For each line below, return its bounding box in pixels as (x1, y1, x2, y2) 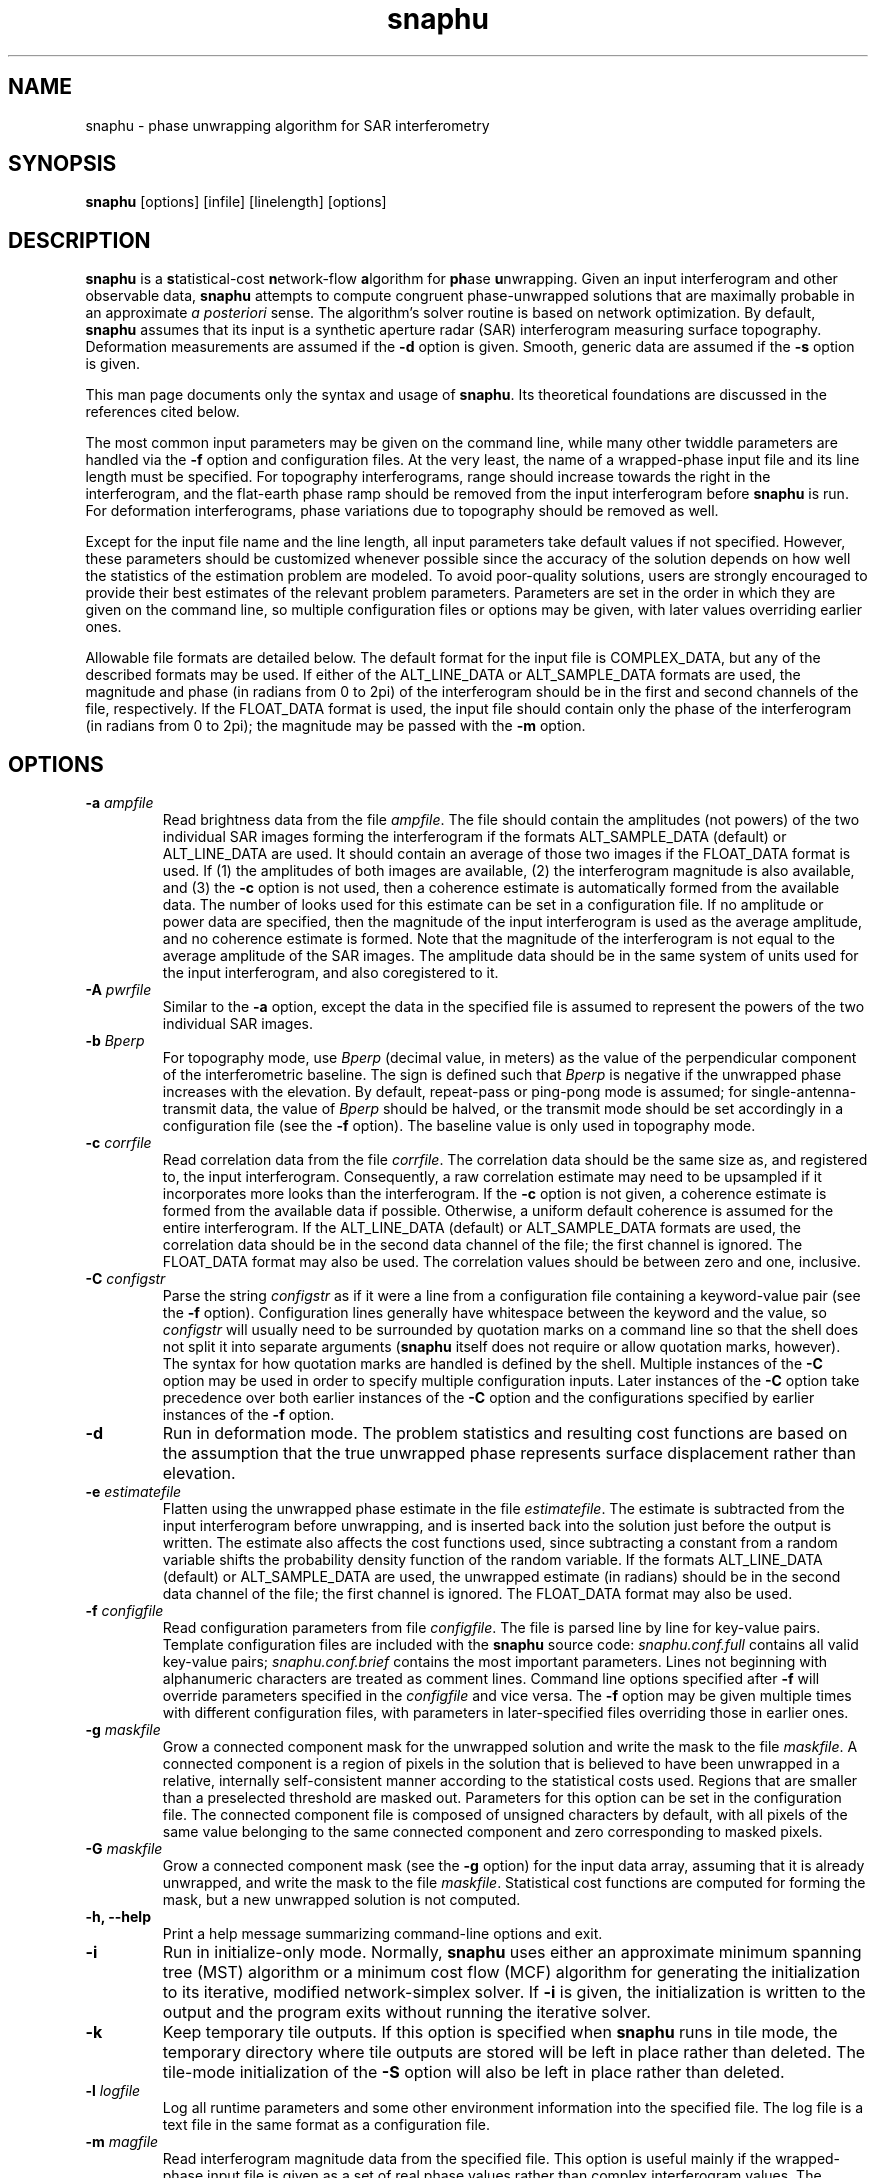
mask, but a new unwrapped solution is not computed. (162, 1891, 521, 1909)
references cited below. (85, 403, 240, 421)
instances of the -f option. (162, 1406, 335, 1424)
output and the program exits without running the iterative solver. (162, 2002, 651, 2023)
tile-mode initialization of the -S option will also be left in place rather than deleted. (162, 2062, 785, 2083)
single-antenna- (750, 1083, 857, 1101)
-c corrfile (85, 1134, 152, 1152)
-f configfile (85, 1602, 164, 1620)
